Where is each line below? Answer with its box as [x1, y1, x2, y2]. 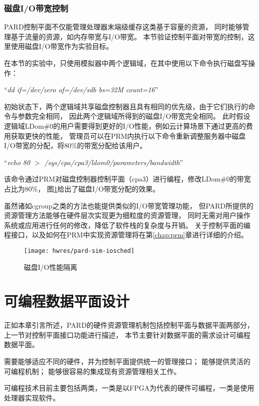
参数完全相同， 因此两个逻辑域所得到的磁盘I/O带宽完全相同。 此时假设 [17, 111, 251, 121]
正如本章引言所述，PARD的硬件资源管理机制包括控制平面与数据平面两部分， [4, 320, 254, 330]
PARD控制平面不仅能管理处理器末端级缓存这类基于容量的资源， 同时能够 [4, 21, 243, 32]
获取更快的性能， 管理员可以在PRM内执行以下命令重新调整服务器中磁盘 [10, 130, 246, 141]
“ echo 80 [4, 157, 30, 167]
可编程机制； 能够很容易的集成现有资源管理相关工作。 [4, 366, 181, 376]
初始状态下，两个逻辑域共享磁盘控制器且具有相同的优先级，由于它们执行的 [4, 101, 248, 111]
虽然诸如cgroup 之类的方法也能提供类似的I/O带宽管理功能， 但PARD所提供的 [4, 200, 254, 210]
